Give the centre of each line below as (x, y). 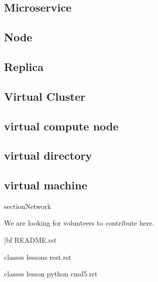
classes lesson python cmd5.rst (51, 274)
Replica (24, 66)
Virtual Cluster (45, 96)
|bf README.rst (30, 240)
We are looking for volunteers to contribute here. (79, 223)
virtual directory (48, 155)
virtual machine (46, 185)
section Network (28, 206)
